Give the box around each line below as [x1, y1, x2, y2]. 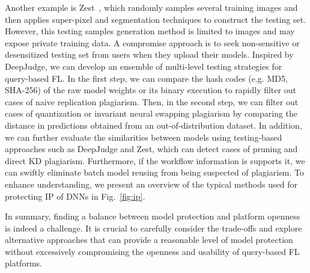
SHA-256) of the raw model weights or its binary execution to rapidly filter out [5, 84, 296, 96]
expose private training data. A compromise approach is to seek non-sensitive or [5, 36, 300, 49]
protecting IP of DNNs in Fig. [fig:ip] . [5, 189, 145, 202]
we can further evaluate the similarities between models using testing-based [5, 130, 282, 143]
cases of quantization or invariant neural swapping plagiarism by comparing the [5, 107, 298, 120]
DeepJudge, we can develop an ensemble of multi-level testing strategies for [5, 60, 282, 72]
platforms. [5, 257, 42, 269]
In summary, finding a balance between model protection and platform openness [5, 210, 300, 222]
